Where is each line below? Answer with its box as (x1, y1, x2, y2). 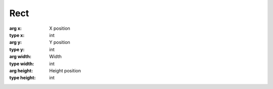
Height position (49, 67, 81, 73)
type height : (9, 75, 36, 81)
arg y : (9, 39, 22, 46)
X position (49, 25, 70, 31)
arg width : (9, 54, 31, 60)
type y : (9, 46, 25, 53)
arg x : (9, 25, 22, 31)
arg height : (9, 67, 33, 73)
